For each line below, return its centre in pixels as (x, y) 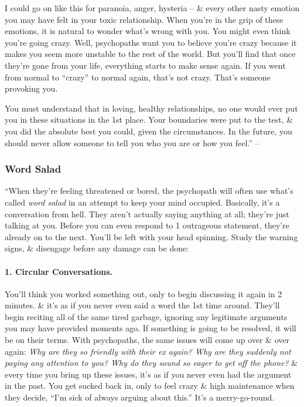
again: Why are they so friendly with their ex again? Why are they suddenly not (148, 351)
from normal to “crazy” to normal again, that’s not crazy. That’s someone (138, 77)
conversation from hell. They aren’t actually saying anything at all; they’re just (147, 213)
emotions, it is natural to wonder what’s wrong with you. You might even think (148, 31)
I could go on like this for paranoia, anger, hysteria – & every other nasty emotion (152, 8)
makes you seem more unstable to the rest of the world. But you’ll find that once (150, 54)
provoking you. (31, 88)
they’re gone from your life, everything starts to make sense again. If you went (145, 65)
